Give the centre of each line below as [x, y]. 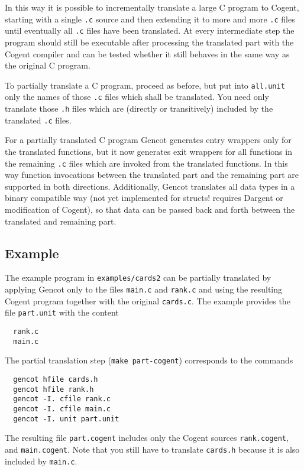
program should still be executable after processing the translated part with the [149, 42]
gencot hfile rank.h [54, 389]
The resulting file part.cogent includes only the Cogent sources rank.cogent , [147, 438]
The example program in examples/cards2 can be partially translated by [138, 277]
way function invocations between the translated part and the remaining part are [152, 175]
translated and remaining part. [61, 221]
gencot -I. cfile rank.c [62, 399]
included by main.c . [41, 461]
